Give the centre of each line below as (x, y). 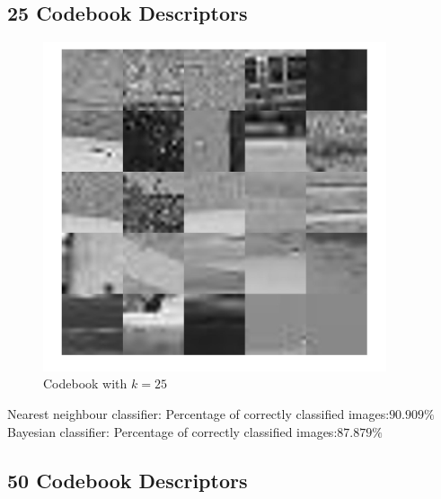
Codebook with (85, 383)
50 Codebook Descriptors (128, 480)
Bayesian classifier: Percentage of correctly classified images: (172, 431)
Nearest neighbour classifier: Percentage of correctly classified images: (198, 413)
